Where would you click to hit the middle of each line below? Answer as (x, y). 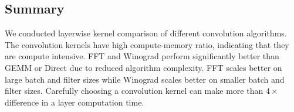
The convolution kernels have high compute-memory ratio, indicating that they (147, 44)
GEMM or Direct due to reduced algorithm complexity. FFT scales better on (143, 67)
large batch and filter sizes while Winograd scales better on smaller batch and (145, 79)
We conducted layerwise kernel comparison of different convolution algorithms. (146, 33)
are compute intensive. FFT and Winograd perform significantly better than (142, 56)
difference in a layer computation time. (75, 102)
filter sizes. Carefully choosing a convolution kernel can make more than (134, 91)
